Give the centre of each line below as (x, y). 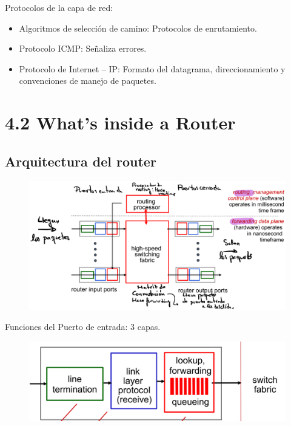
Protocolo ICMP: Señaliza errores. (83, 48)
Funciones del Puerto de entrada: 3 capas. (83, 327)
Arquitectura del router (81, 161)
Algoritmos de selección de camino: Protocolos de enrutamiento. (138, 28)
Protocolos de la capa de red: (59, 7)
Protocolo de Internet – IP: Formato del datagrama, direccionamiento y (152, 68)
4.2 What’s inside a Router (120, 122)
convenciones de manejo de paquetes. (88, 81)
